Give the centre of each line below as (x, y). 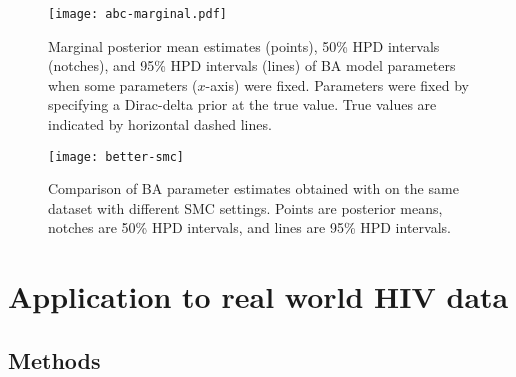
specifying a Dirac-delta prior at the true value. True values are (242, 104)
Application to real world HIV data (258, 296)
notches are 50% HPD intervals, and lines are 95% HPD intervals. (249, 227)
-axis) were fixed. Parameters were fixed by (337, 84)
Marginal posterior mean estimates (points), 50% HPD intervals (244, 45)
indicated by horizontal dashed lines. (160, 124)
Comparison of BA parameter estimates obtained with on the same (253, 188)
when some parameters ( (123, 84)
